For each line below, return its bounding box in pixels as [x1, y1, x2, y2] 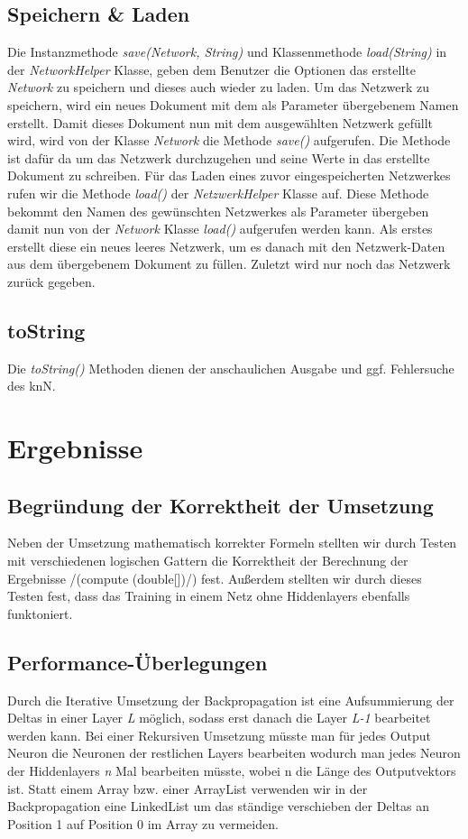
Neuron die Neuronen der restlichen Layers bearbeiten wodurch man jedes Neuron [7, 743, 461, 762]
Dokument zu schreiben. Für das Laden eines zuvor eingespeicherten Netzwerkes [7, 166, 451, 185]
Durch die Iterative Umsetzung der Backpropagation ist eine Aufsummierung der [7, 690, 454, 709]
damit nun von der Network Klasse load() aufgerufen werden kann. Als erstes [7, 219, 433, 238]
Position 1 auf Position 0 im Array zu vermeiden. [7, 814, 279, 833]
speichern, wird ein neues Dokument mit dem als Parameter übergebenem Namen [7, 95, 459, 114]
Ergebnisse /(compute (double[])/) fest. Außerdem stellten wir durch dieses [7, 568, 422, 587]
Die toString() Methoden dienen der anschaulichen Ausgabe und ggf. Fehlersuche [7, 358, 454, 377]
